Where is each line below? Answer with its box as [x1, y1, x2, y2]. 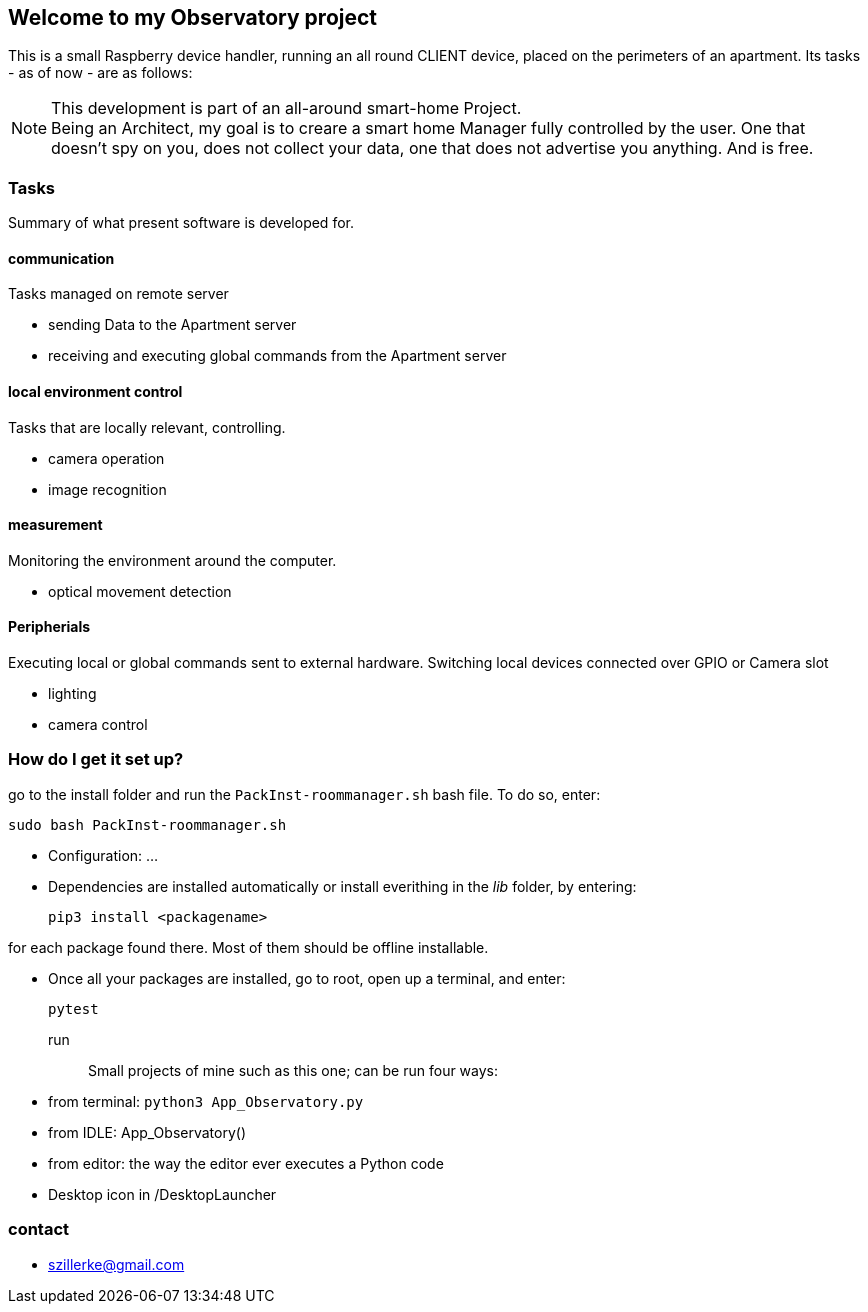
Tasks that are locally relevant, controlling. [8, 418, 286, 436]
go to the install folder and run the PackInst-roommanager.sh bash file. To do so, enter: [8, 785, 601, 803]
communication [8, 249, 115, 267]
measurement [8, 516, 103, 534]
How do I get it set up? [8, 749, 184, 770]
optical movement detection [48, 582, 232, 600]
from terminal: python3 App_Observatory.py [48, 1092, 364, 1110]
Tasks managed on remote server [8, 285, 229, 303]
